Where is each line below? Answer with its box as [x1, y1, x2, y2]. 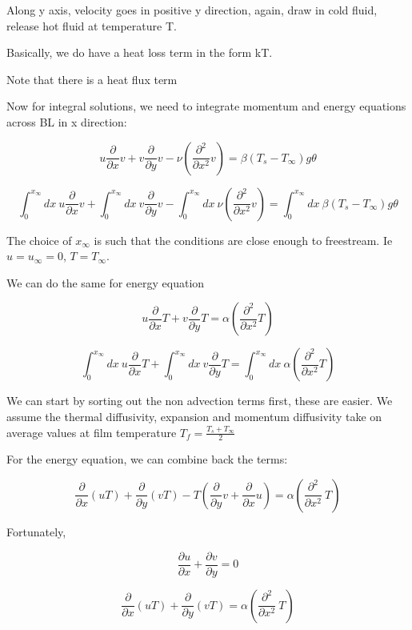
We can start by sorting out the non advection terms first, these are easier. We [6, 392, 393, 409]
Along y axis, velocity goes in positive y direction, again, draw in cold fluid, [6, 2, 378, 18]
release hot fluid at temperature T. [6, 17, 177, 34]
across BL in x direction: [6, 113, 127, 130]
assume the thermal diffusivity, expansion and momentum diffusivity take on [6, 407, 382, 424]
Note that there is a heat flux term [6, 70, 178, 87]
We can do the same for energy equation [6, 274, 205, 291]
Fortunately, [6, 523, 66, 540]
